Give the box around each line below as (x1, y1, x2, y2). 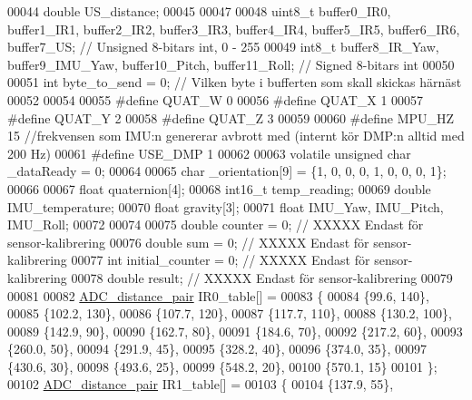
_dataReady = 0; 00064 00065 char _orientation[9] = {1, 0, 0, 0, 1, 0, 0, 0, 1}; (7, 161, 447, 180)
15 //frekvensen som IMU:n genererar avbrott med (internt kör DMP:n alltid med (7, 126, 465, 145)
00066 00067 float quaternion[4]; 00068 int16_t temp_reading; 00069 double (7, 179, 431, 198)
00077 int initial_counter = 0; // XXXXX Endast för (71, 250, 370, 269)
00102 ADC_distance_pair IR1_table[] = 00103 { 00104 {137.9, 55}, (7, 375, 394, 394)
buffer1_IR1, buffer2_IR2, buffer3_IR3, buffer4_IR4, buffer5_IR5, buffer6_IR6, (7, 19, 460, 38)
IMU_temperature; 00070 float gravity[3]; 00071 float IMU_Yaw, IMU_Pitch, (7, 197, 444, 216)
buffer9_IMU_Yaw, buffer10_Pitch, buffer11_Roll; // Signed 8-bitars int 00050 (7, 54, 455, 73)
